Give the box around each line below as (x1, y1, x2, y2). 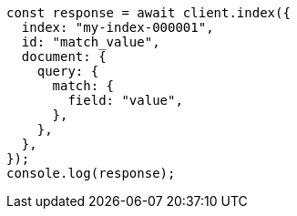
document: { (21, 49, 107, 64)
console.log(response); (6, 166, 176, 180)
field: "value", (67, 93, 183, 108)
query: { (36, 64, 99, 78)
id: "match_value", (21, 35, 160, 49)
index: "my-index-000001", (21, 20, 214, 35)
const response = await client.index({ (6, 5, 291, 20)
